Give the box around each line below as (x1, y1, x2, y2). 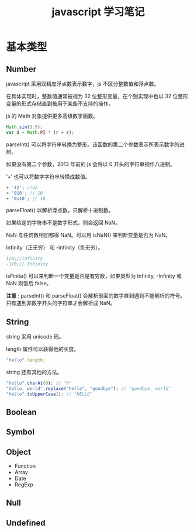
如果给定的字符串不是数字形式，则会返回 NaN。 (6, 219, 121, 226)
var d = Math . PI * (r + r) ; (6, 129, 75, 135)
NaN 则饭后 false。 (6, 280, 52, 287)
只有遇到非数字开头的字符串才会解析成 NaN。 (6, 299, 116, 307)
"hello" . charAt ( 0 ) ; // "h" (6, 380, 72, 386)
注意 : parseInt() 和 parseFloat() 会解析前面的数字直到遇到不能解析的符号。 (6, 292, 186, 299)
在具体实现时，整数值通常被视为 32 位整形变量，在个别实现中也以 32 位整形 (6, 93, 189, 99)
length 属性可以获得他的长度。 (6, 346, 79, 353)
